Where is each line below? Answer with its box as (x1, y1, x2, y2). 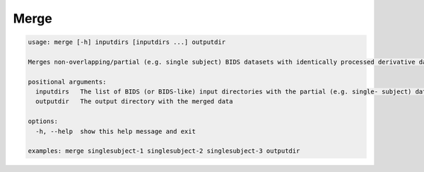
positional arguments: (28, 78, 107, 86)
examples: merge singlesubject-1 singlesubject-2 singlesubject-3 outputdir (28, 147, 300, 155)
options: (28, 117, 59, 125)
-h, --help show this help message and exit (35, 127, 196, 135)
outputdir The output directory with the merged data (35, 98, 233, 105)
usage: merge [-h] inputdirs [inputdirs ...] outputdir (28, 38, 226, 46)
